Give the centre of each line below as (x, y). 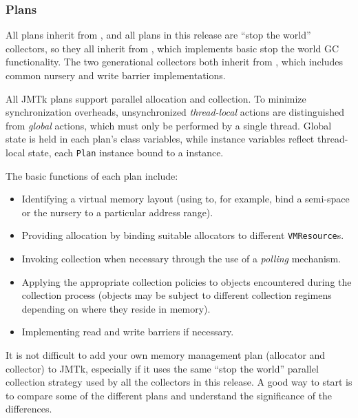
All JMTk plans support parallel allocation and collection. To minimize (156, 98)
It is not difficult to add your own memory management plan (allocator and (166, 355)
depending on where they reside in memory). (116, 308)
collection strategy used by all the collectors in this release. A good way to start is (179, 382)
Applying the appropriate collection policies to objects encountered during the (187, 281)
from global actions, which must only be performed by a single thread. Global (169, 125)
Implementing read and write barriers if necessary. (128, 332)
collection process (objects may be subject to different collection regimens (177, 295)
